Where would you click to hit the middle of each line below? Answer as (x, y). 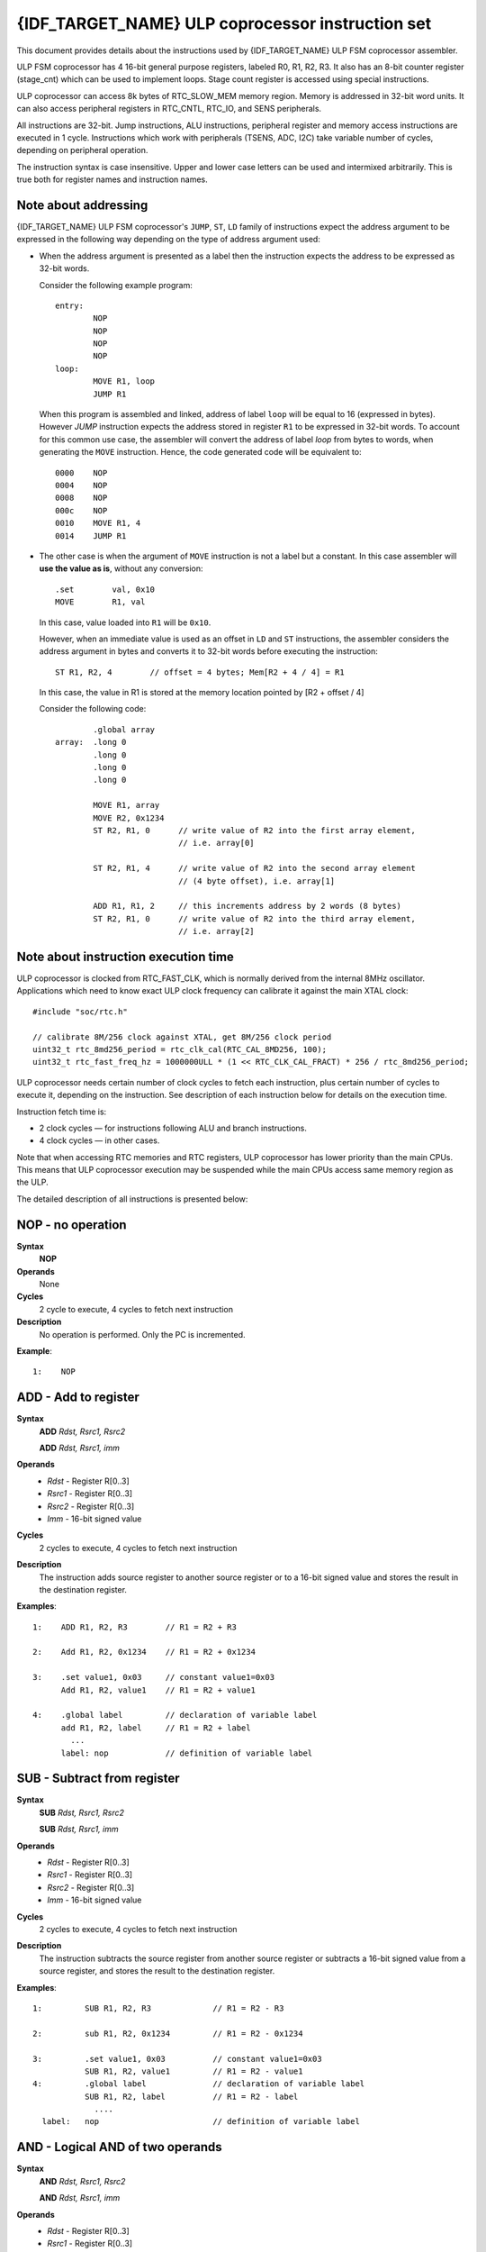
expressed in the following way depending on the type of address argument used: (169, 240)
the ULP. (32, 1182)
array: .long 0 (91, 742)
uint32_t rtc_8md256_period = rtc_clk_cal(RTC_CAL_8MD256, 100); (180, 1049)
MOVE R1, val (100, 602)
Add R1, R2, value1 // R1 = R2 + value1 (158, 1690)
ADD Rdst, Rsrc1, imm (80, 1448)
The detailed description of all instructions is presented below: (132, 1199)
